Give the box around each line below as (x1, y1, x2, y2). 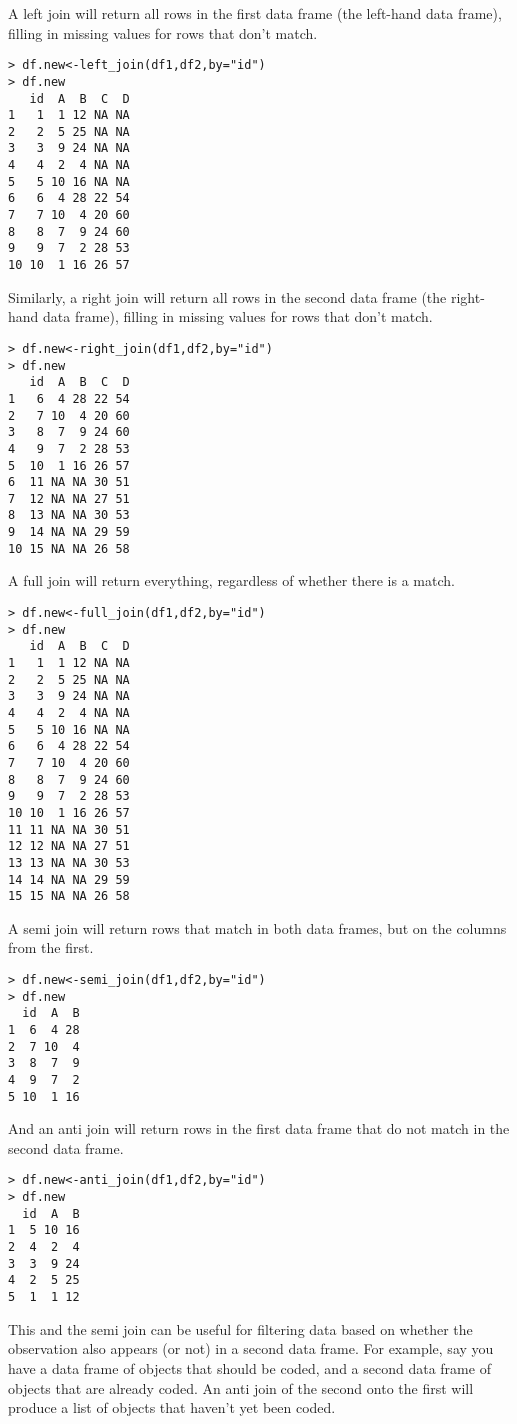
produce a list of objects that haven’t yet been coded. (8, 1397, 336, 1418)
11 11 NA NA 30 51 (8, 822, 130, 837)
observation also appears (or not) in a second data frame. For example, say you (8, 1338, 494, 1359)
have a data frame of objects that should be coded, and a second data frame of (8, 1357, 491, 1378)
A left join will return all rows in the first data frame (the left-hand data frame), (8, 3, 502, 23)
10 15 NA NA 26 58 (8, 541, 130, 556)
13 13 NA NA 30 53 (8, 855, 130, 870)
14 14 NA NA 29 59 (8, 872, 130, 887)
